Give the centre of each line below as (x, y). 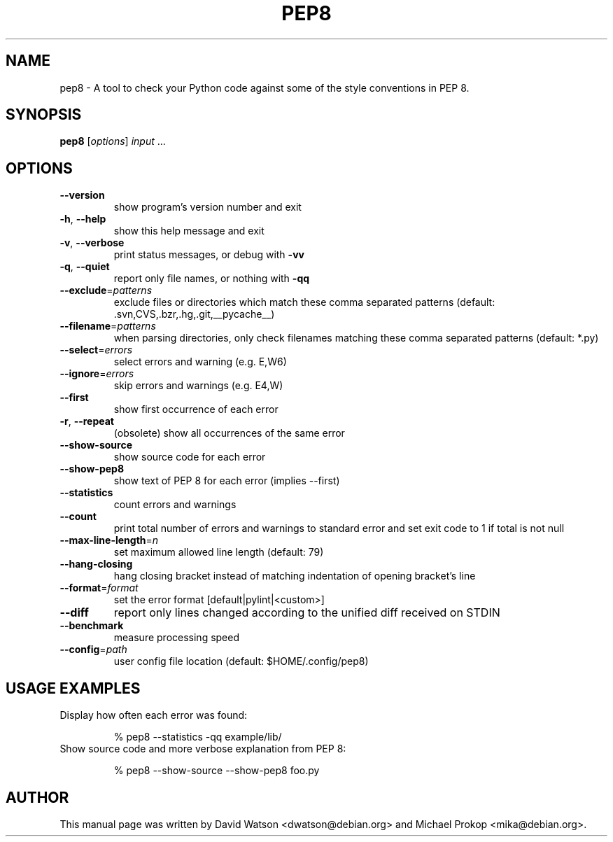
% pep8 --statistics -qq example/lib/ (198, 737)
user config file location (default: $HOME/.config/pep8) (241, 661)
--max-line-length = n (109, 540)
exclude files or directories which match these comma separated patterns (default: (304, 302)
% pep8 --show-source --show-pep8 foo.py (217, 771)
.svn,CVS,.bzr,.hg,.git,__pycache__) (194, 314)
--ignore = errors (97, 374)
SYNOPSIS (44, 115)
